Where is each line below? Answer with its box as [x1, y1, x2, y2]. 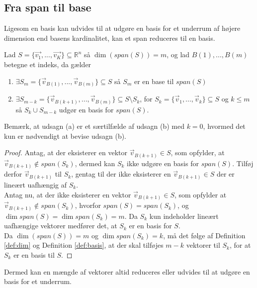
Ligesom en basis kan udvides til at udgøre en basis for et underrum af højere [4, 23, 241, 33]
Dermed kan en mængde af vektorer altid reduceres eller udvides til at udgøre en [4, 266, 250, 277]
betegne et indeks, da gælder [4, 59, 91, 69]
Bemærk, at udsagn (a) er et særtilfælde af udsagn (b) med [4, 121, 184, 131]
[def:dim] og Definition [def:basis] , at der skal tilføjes [4, 240, 164, 250]
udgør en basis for [59, 104, 114, 114]
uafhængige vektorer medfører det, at [4, 220, 117, 231]
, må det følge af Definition [163, 230, 246, 240]
